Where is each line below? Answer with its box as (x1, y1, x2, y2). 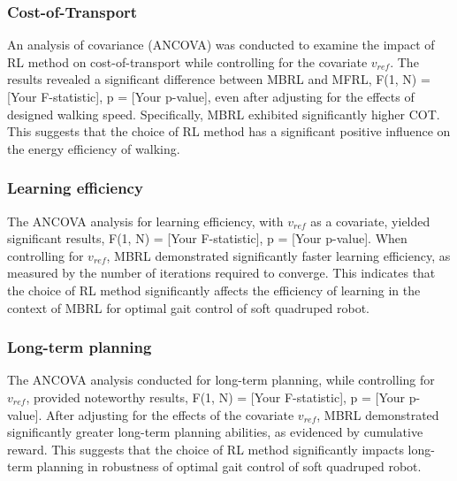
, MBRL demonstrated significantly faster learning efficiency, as (106, 246, 451, 264)
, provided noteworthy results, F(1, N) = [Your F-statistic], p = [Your (26, 387, 406, 406)
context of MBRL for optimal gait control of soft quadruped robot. (7, 298, 369, 317)
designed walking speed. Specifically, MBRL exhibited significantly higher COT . (7, 104, 440, 123)
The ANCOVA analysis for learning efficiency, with (7, 211, 284, 230)
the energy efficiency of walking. (7, 139, 180, 157)
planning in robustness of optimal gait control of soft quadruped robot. (36, 457, 422, 476)
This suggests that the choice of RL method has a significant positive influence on (7, 122, 451, 141)
